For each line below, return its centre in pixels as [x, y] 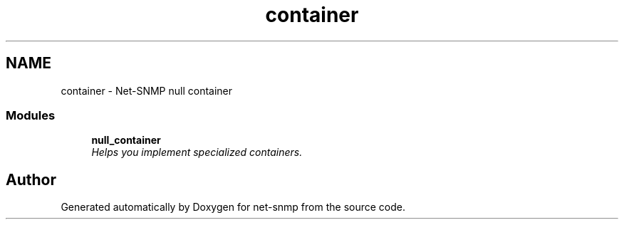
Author [31, 179]
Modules [31, 115]
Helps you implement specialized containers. [197, 152]
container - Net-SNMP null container [147, 90]
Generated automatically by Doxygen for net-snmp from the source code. [233, 207]
